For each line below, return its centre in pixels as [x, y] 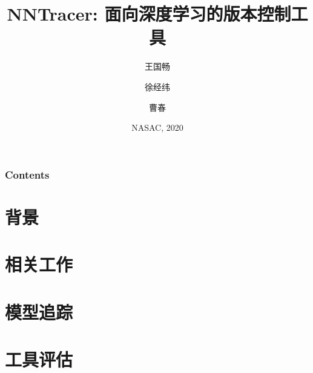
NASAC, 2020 [157, 127]
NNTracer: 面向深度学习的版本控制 [149, 14]
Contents [27, 174]
